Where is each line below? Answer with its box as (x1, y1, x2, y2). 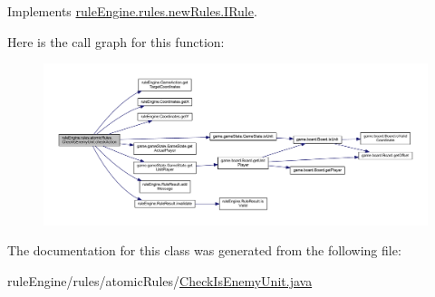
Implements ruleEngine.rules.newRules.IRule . (7, 2, 257, 20)
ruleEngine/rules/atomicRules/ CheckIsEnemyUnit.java (7, 271, 313, 290)
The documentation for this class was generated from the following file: (7, 241, 401, 260)
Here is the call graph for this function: (7, 32, 225, 51)
